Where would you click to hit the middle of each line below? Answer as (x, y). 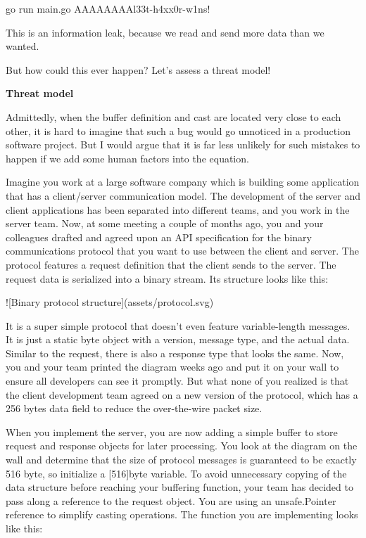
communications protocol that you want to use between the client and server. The (182, 251)
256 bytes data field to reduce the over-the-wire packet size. (134, 408)
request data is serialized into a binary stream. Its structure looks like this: (167, 278)
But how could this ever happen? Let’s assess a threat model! (138, 69)
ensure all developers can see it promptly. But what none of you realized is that (177, 381)
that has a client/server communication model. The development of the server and (183, 195)
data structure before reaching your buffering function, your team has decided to (179, 487)
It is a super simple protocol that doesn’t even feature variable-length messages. (178, 325)
